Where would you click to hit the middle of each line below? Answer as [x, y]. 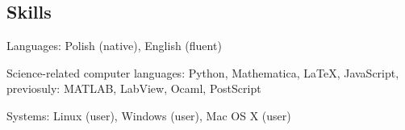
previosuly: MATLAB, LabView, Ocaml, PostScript [134, 88]
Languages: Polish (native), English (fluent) [114, 46]
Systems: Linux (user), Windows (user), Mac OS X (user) [149, 115]
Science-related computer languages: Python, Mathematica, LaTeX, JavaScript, [203, 72]
